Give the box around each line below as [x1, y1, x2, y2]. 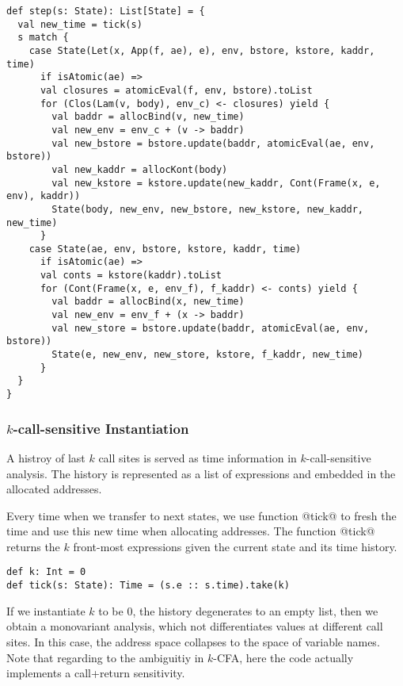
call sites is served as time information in [98, 449, 297, 466]
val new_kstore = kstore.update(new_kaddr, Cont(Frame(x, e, [51, 177, 381, 189]
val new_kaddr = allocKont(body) [51, 163, 228, 175]
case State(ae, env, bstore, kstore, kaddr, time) [29, 243, 302, 255]
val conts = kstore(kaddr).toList [40, 270, 222, 282]
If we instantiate [6, 602, 86, 619]
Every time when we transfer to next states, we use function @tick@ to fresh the [6, 507, 397, 523]
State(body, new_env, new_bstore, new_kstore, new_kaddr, [51, 203, 364, 215]
